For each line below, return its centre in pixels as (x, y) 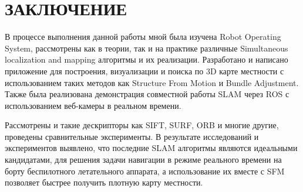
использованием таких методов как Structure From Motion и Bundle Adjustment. (152, 82)
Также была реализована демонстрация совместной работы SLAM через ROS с (147, 94)
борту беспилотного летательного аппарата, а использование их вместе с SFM (145, 171)
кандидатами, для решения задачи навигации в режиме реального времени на (143, 160)
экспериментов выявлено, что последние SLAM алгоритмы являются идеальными (151, 148)
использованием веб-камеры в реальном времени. (93, 105)
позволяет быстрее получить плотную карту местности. (104, 182)
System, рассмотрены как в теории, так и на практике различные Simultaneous (147, 48)
